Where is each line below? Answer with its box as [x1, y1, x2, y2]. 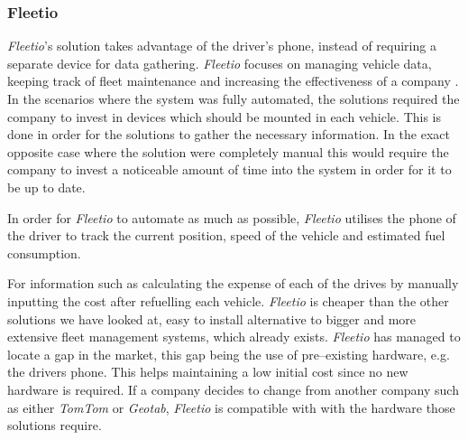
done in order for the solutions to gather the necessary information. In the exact [7, 125, 450, 144]
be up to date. [7, 177, 86, 196]
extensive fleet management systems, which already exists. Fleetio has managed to [7, 327, 461, 346]
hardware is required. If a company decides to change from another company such [7, 379, 459, 398]
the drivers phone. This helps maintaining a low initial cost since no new [7, 362, 408, 381]
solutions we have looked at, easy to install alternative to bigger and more [7, 309, 417, 328]
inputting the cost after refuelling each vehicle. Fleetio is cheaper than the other [7, 291, 449, 310]
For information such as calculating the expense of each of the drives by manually [7, 274, 459, 293]
